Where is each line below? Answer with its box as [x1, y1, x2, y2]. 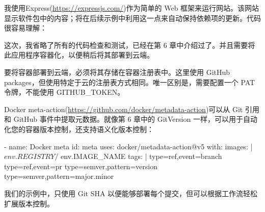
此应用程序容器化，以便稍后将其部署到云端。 [4, 49, 154, 60]
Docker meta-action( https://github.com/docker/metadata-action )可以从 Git [4, 103, 243, 114]
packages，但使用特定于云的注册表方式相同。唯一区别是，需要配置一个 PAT [4, 76, 255, 87]
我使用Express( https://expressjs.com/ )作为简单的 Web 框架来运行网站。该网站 [4, 3, 259, 13]
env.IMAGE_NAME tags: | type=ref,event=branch [61, 151, 222, 162]
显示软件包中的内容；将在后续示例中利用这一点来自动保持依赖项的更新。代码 [4, 12, 261, 23]
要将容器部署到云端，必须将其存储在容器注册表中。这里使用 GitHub [4, 66, 230, 77]
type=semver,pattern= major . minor [4, 171, 114, 181]
